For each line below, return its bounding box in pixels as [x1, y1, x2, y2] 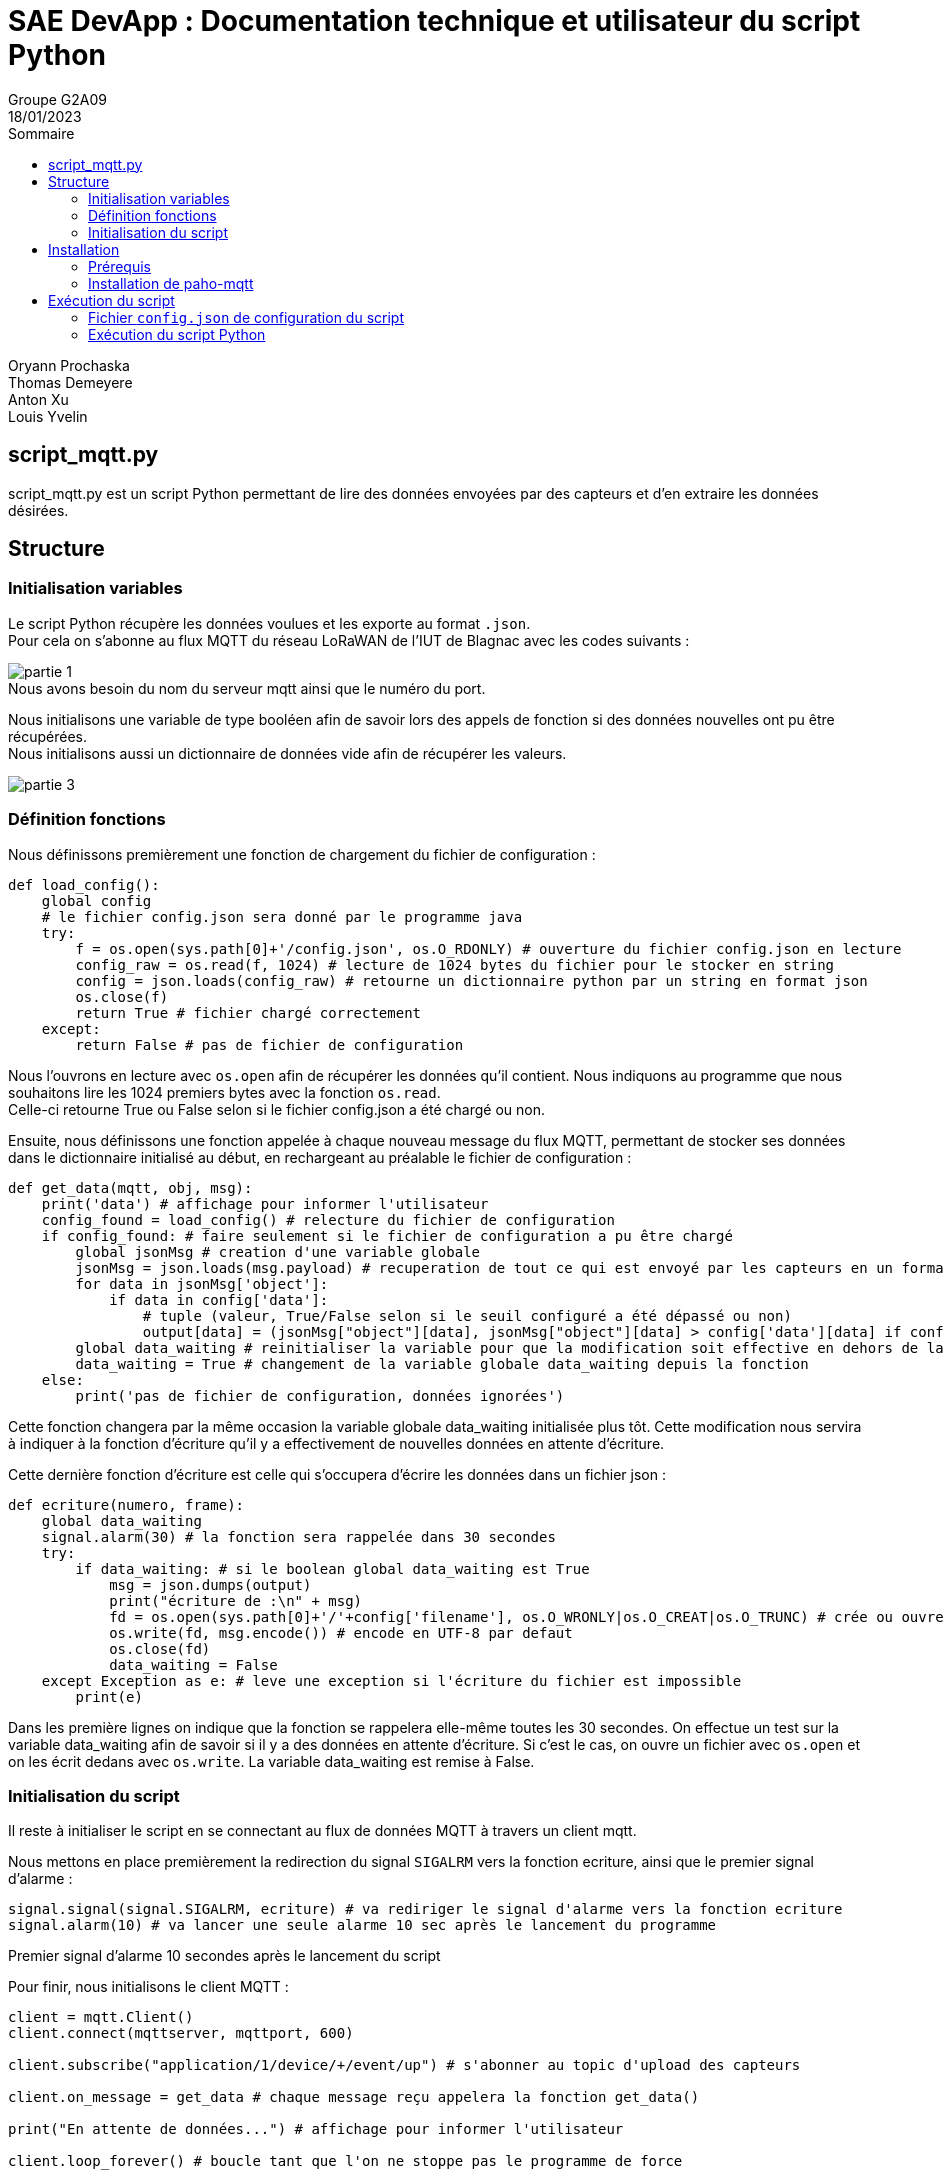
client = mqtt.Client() [8, 2009, 194, 2026]
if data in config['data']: [109, 1291, 329, 1308]
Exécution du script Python [88, 325, 266, 343]
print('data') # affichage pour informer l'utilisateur [41, 1195, 489, 1212]
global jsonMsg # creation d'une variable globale [75, 1243, 481, 1260]
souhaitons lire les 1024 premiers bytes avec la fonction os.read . [8, 1083, 441, 1101]
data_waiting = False [109, 1656, 278, 1673]
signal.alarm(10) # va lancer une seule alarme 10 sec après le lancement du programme [8, 1917, 717, 1934]
